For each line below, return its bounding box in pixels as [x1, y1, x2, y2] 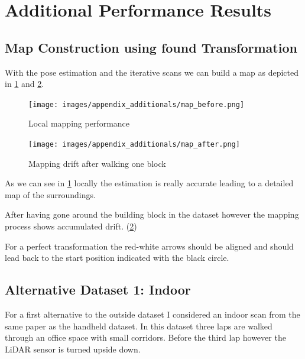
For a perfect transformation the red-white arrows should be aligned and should [5, 240, 294, 252]
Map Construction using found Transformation [5, 38, 297, 56]
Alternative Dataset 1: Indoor [5, 280, 191, 299]
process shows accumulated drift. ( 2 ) [5, 220, 137, 232]
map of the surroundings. [5, 188, 96, 200]
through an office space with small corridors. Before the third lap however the [5, 331, 286, 344]
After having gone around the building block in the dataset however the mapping [5, 208, 299, 221]
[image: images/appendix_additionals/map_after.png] [28, 140, 240, 149]
